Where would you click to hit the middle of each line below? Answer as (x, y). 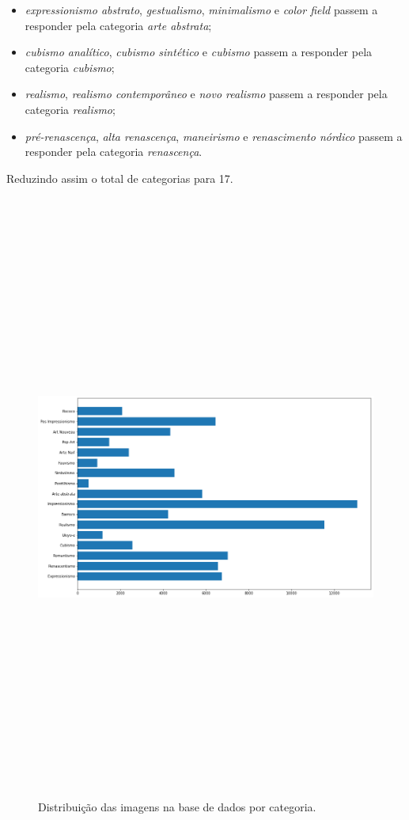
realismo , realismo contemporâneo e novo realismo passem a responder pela (206, 94)
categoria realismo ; (70, 109)
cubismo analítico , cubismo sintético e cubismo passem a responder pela (199, 52)
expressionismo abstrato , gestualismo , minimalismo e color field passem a (201, 9)
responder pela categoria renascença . (114, 152)
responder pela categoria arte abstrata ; (118, 25)
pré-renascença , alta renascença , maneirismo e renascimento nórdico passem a (214, 136)
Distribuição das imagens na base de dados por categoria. (177, 806)
